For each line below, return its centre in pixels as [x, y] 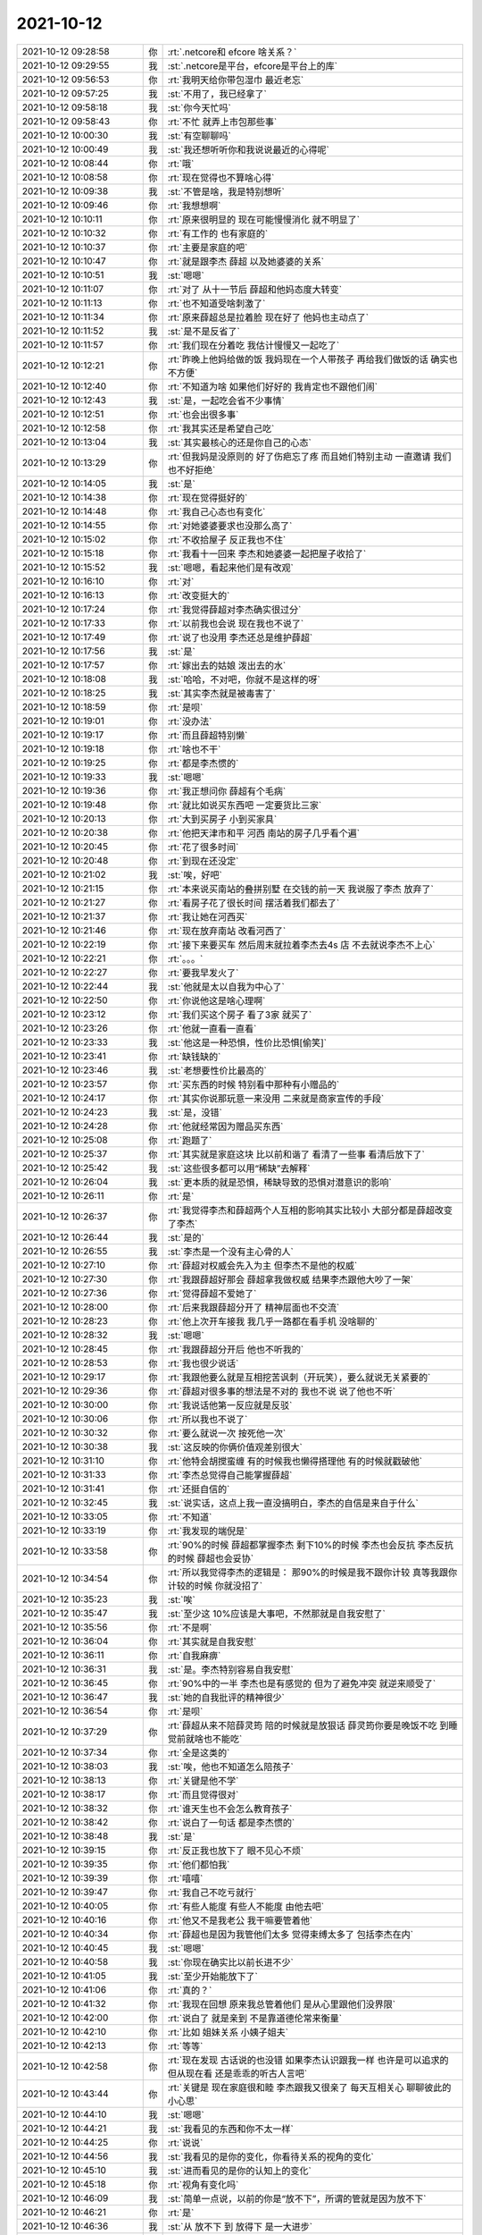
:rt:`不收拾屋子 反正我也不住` [227, 539]
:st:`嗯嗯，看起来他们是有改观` [230, 568]
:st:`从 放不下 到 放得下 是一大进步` [240, 2226]
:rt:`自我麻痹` [194, 1656]
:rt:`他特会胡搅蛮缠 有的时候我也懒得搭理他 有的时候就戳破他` [295, 1461]
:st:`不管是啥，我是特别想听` [226, 191]
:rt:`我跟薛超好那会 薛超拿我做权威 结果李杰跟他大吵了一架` [291, 1279]
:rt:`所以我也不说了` [208, 1419]
